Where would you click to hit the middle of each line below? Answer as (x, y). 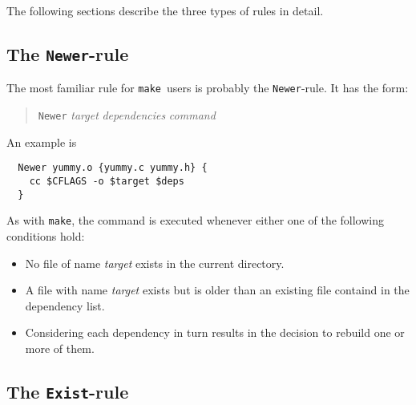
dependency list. (65, 305)
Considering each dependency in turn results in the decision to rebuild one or (215, 332)
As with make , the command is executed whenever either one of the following (196, 220)
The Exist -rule (68, 391)
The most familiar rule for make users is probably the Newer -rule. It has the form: (208, 88)
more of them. (60, 348)
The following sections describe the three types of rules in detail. (165, 10)
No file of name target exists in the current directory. (155, 263)
